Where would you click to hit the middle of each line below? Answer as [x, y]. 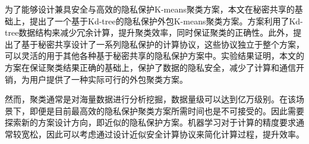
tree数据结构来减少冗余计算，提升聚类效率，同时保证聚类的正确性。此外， [149, 32]
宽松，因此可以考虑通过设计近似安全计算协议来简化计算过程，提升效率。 [163, 134]
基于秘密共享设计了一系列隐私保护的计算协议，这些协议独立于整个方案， [163, 44]
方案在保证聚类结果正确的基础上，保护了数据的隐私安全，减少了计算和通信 [150, 67]
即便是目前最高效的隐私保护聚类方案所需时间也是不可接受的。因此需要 [167, 110]
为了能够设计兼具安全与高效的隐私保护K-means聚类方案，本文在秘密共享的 [150, 9]
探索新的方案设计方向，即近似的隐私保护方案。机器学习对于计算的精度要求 [150, 122]
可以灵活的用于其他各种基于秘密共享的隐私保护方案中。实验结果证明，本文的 [154, 56]
